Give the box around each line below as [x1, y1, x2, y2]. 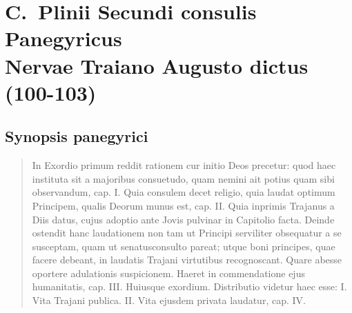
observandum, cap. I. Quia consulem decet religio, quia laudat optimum [32, 185, 335, 199]
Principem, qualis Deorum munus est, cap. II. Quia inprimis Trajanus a [32, 198, 335, 212]
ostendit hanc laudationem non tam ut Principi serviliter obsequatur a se [32, 225, 342, 240]
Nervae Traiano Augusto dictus [5, 51, 309, 79]
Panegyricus [5, 24, 122, 52]
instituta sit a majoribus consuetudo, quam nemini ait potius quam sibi [32, 171, 335, 185]
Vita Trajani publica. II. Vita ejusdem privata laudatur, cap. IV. [32, 293, 306, 307]
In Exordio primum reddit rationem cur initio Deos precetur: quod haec [32, 158, 336, 172]
